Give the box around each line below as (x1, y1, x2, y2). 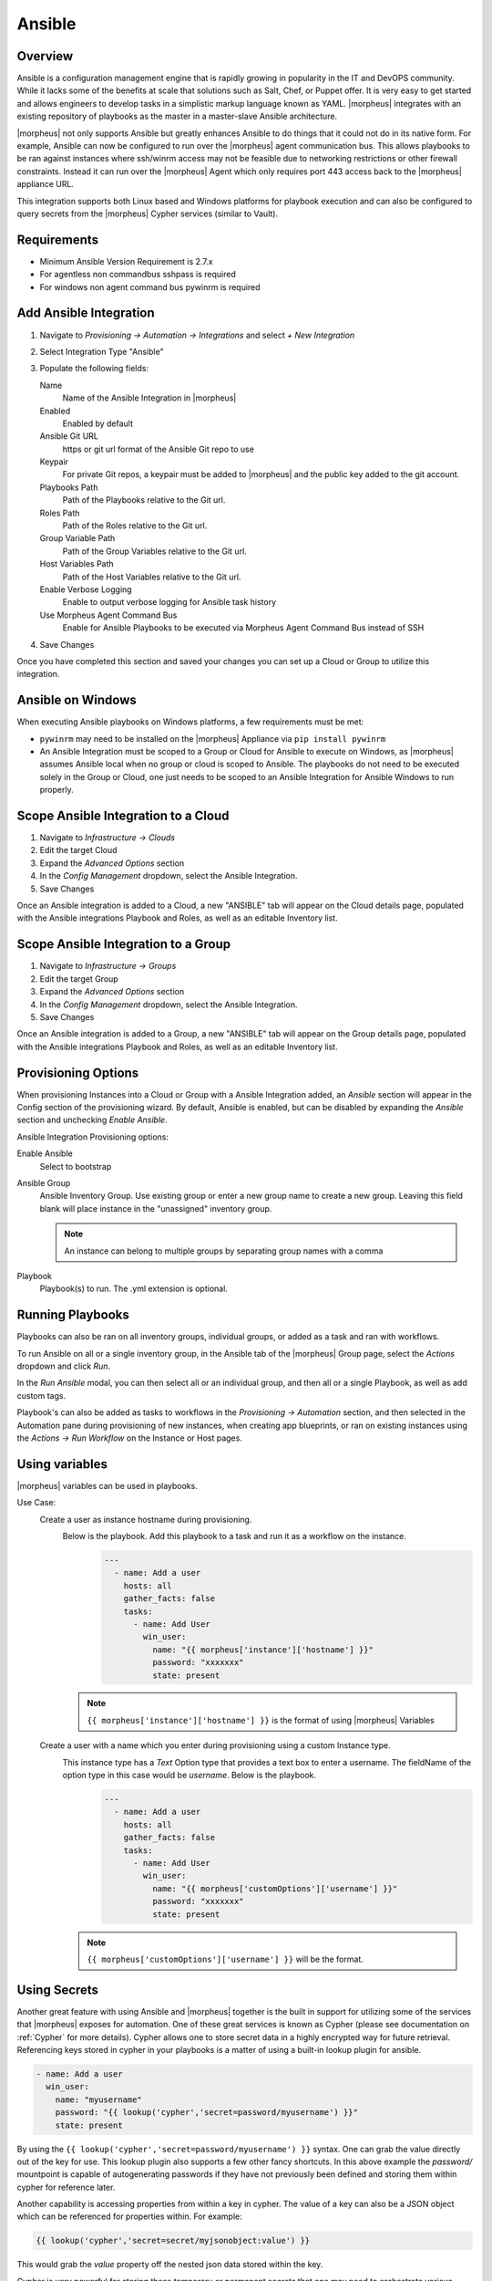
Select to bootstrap (39, 1161, 112, 1172)
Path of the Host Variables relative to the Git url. (62, 571, 241, 582)
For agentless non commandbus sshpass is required (39, 269, 236, 280)
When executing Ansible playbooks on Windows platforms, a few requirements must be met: (16, 716, 364, 727)
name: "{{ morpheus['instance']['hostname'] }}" (151, 1644, 374, 1655)
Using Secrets (16, 1982, 99, 1997)
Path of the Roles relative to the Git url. (62, 520, 208, 531)
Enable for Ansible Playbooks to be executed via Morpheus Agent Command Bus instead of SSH (62, 622, 425, 633)
